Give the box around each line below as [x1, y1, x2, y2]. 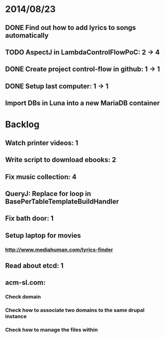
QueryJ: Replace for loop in [5, 189, 91, 198]
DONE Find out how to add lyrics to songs [5, 23, 136, 32]
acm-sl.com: [5, 278, 46, 287]
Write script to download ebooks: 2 [5, 156, 116, 164]
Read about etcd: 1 [5, 261, 64, 270]
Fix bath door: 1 [5, 214, 54, 223]
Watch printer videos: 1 [5, 139, 79, 147]
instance [5, 313, 27, 320]
